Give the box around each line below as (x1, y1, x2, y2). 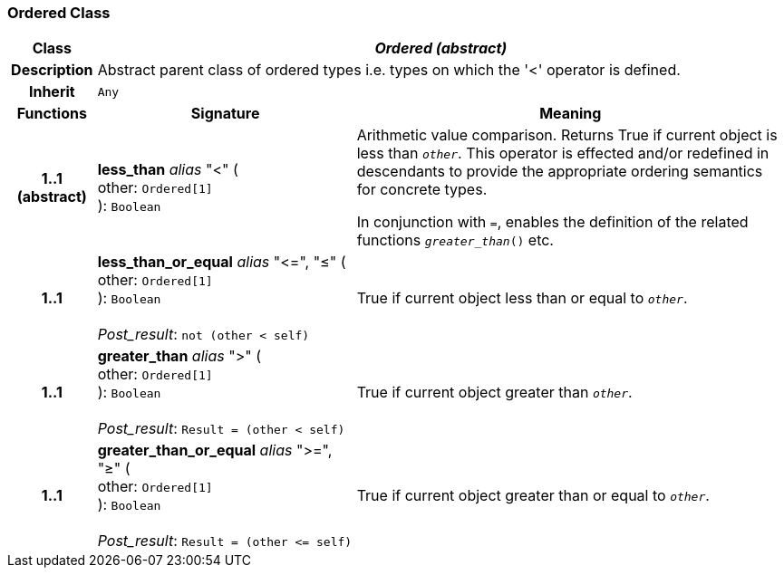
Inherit (28, 82, 75, 101)
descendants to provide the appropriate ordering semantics (356, 162, 763, 181)
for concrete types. (356, 180, 488, 199)
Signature (190, 104, 260, 123)
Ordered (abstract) (374, 39, 508, 58)
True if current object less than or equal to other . (356, 289, 688, 308)
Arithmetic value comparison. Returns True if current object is (356, 126, 778, 145)
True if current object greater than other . (356, 383, 633, 402)
